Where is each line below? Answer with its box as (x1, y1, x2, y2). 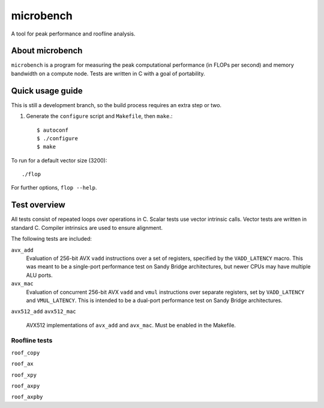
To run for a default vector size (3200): (11, 156, 107, 164)
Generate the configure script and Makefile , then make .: (26, 113, 173, 120)
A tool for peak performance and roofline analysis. (11, 30, 136, 37)
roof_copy (11, 349, 40, 356)
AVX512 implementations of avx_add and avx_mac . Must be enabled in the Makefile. (26, 321, 236, 329)
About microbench (11, 46, 83, 56)
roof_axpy (11, 383, 40, 389)
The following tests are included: (11, 235, 92, 243)
